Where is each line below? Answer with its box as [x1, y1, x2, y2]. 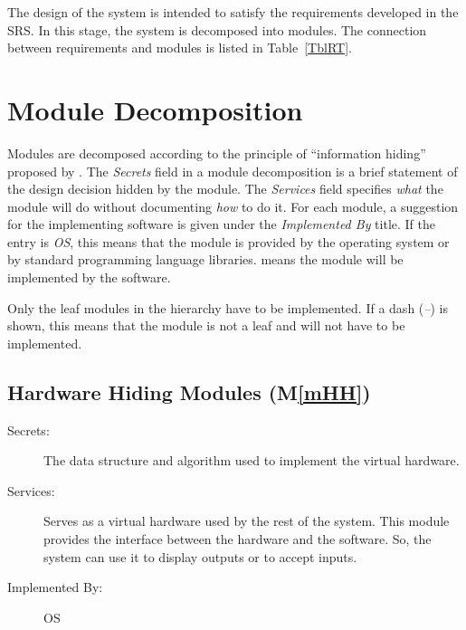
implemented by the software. [7, 268, 171, 287]
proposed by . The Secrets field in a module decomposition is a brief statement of [7, 161, 458, 180]
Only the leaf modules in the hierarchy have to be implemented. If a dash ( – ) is [7, 298, 448, 317]
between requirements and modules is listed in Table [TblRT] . [7, 38, 352, 57]
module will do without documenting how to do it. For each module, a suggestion [7, 196, 459, 215]
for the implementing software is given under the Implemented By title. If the [7, 215, 435, 234]
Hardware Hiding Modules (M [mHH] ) [7, 377, 371, 406]
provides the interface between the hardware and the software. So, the [43, 530, 432, 549]
